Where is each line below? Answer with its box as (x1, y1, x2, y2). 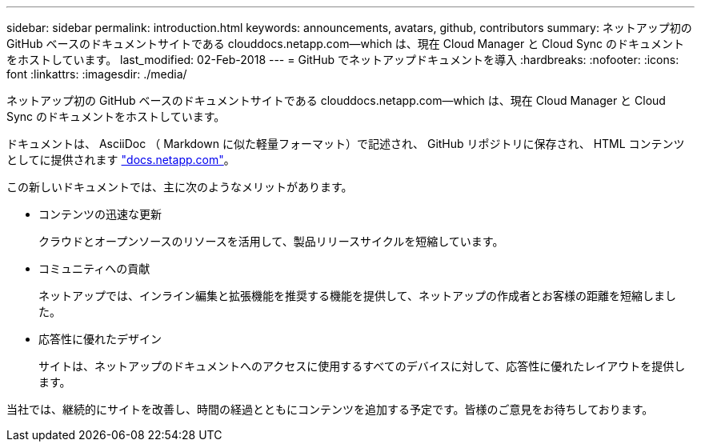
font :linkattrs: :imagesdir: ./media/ (6, 67, 187, 81)
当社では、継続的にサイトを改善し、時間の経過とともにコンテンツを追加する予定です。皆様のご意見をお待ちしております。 (6, 402, 654, 416)
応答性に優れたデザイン (38, 332, 162, 346)
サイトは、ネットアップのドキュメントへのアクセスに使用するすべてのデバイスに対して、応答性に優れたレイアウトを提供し (38, 359, 686, 373)
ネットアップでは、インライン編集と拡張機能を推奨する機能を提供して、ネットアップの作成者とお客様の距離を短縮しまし (38, 289, 676, 302)
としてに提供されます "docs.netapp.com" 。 (6, 153, 235, 166)
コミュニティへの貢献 (38, 262, 150, 275)
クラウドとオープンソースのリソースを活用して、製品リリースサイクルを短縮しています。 (38, 234, 504, 248)
